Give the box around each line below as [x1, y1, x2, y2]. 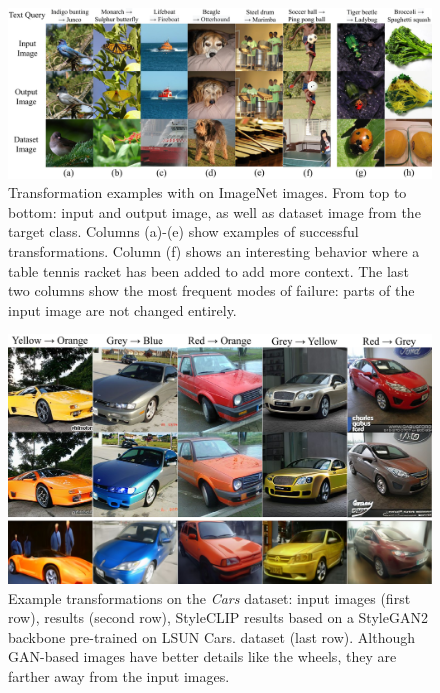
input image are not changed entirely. [8, 299, 237, 320]
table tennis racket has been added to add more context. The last [8, 260, 409, 281]
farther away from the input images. [8, 665, 230, 686]
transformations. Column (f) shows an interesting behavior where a [8, 240, 420, 261]
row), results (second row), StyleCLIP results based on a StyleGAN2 [8, 607, 428, 628]
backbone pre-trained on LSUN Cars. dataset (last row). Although [8, 626, 415, 647]
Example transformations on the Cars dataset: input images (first [8, 587, 411, 608]
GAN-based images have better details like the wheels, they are [8, 646, 397, 667]
